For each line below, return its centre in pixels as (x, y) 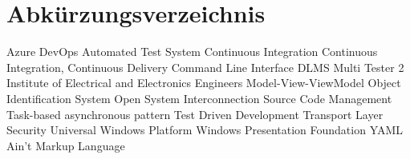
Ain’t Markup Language (66, 145)
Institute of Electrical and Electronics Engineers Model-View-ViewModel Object (204, 83)
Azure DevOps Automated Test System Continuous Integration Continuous (192, 52)
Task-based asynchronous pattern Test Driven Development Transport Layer (195, 114)
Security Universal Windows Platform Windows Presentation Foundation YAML (205, 130)
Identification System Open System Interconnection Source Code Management (199, 98)
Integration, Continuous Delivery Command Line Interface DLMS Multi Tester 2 (205, 67)
